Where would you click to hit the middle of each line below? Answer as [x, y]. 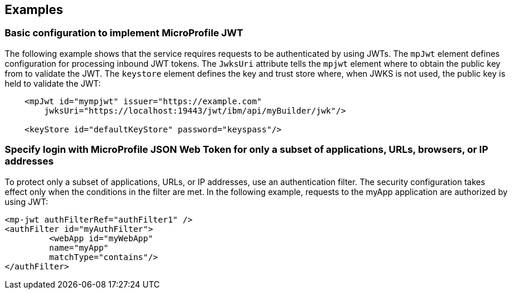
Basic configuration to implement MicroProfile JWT [124, 33]
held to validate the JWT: [53, 83]
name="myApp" [79, 247]
